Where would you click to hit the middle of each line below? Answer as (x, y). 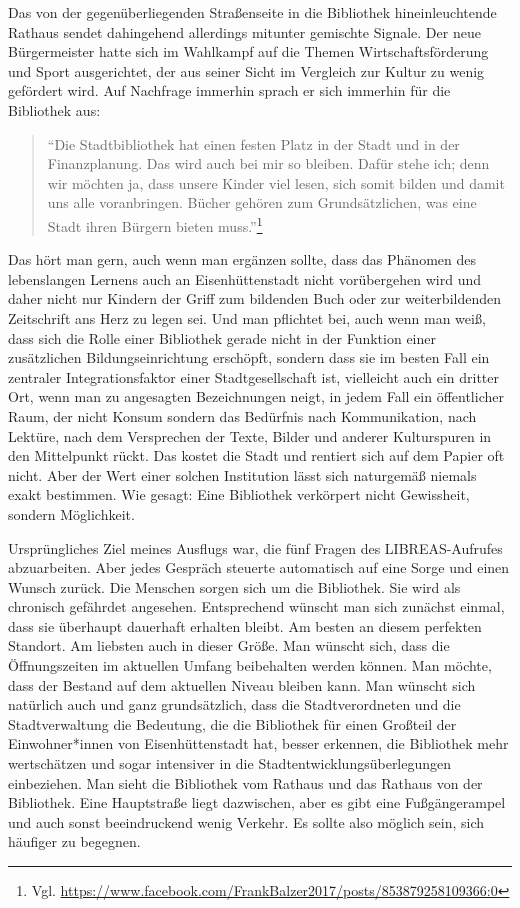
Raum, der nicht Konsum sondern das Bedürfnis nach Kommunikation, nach (242, 415)
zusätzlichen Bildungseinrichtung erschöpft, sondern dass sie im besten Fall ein (249, 357)
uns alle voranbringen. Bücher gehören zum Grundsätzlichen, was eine (262, 202)
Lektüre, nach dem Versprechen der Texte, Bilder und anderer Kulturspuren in (250, 435)
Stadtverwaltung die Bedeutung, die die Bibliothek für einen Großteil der (232, 723)
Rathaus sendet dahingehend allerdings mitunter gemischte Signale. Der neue (244, 31)
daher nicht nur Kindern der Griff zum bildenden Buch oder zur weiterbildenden (254, 298)
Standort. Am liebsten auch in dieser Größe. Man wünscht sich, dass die (229, 645)
